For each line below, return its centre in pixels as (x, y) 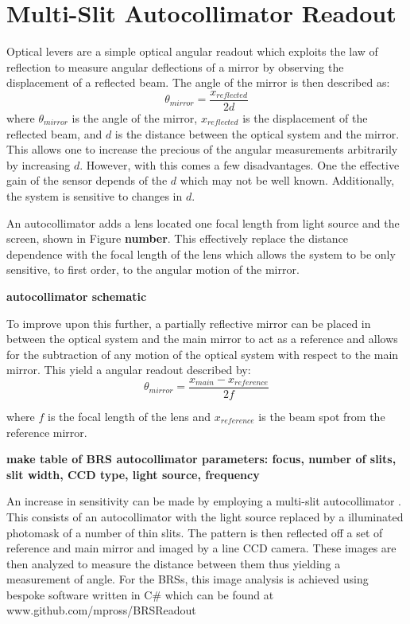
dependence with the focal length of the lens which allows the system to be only (201, 253)
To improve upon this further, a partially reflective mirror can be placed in (189, 323)
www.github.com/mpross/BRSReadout (101, 610)
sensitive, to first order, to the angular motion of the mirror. (153, 269)
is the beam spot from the (322, 416)
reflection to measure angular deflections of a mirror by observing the (175, 66)
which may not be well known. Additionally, (287, 180)
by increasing (39, 164)
